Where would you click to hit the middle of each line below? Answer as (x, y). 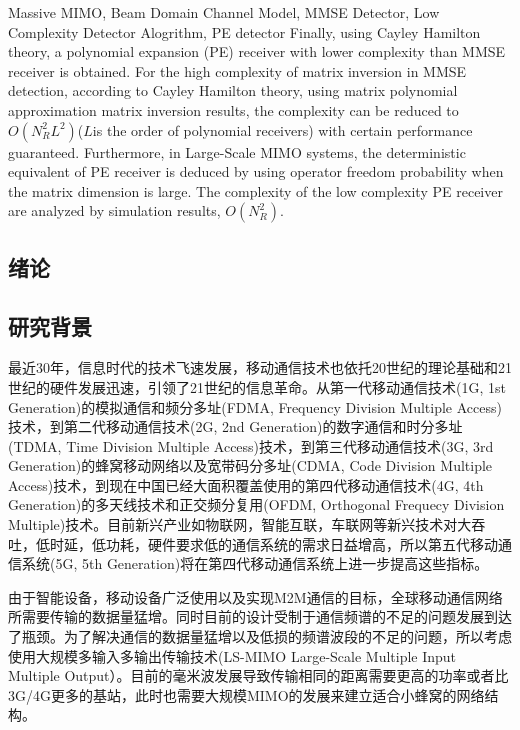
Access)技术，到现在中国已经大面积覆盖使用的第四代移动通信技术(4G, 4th (246, 484)
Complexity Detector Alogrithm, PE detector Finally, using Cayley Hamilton (244, 31)
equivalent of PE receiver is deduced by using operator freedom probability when (256, 171)
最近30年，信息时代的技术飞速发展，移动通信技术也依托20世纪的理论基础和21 (260, 367)
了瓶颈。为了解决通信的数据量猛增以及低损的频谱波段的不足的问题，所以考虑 (260, 636)
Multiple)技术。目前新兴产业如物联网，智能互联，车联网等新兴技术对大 (240, 524)
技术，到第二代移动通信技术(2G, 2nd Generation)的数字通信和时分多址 (235, 426)
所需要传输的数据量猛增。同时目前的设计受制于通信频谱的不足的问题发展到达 (260, 616)
